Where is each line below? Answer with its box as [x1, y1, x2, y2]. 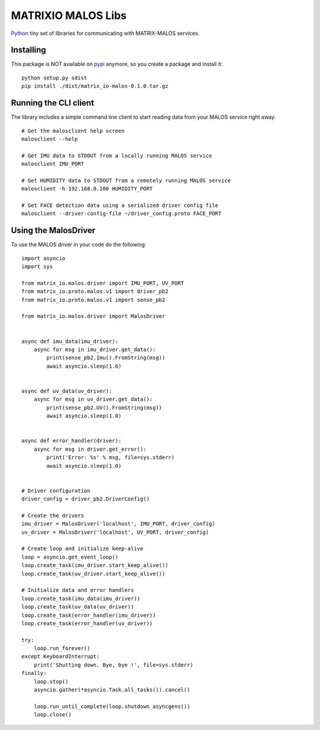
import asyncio [21, 255, 66, 262]
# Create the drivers [21, 512, 84, 519]
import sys [21, 263, 53, 270]
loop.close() [33, 712, 72, 718]
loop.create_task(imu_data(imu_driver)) [21, 595, 140, 602]
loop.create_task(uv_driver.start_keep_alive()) [21, 570, 165, 577]
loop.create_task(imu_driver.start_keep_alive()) [21, 562, 169, 569]
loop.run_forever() [33, 645, 91, 652]
